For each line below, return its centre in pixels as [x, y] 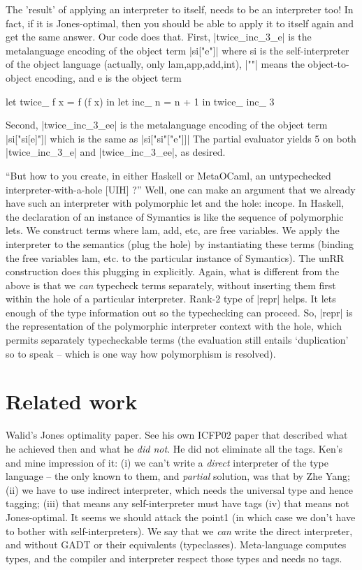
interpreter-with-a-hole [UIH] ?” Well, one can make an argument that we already [181, 189]
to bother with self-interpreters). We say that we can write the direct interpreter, [179, 531]
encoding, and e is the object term [108, 77]
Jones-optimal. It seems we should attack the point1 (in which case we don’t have [181, 517]
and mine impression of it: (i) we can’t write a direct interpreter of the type [167, 462]
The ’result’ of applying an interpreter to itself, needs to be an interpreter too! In [180, 9]
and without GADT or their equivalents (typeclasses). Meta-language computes [176, 545]
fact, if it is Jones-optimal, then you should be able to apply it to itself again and [180, 23]
